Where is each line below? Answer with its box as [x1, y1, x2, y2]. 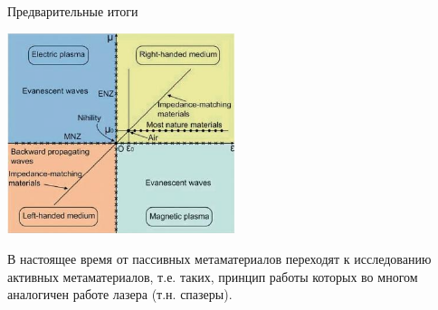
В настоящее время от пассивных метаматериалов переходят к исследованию [7, 249, 432, 268]
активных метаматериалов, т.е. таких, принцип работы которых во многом [7, 267, 418, 286]
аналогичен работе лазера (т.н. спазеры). [7, 285, 233, 304]
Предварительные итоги [7, 2, 138, 20]
